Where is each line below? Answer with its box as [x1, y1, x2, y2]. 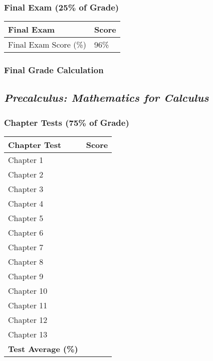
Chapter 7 [8, 241, 44, 253]
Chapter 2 [8, 168, 44, 180]
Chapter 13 [8, 328, 48, 340]
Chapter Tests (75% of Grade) [4, 116, 129, 128]
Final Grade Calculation [4, 64, 104, 76]
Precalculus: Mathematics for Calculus [4, 90, 209, 105]
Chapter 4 [8, 198, 44, 210]
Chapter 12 [8, 314, 48, 326]
